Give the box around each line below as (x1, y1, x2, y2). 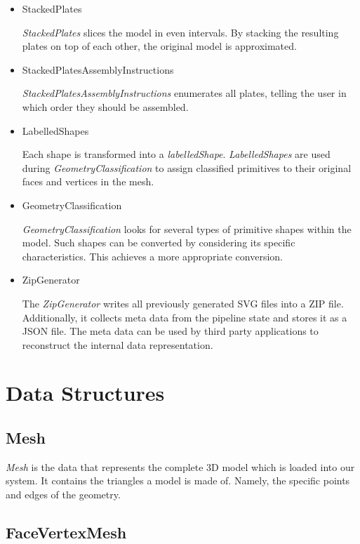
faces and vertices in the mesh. (22, 174, 154, 189)
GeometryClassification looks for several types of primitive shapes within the (22, 221, 352, 236)
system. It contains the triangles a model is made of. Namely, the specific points (6, 473, 350, 488)
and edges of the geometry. (6, 487, 121, 502)
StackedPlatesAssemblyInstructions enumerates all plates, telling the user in (22, 86, 347, 100)
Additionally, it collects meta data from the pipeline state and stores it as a (22, 310, 347, 324)
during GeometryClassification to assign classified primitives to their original (22, 160, 352, 175)
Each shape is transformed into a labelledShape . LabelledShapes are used (22, 147, 331, 161)
